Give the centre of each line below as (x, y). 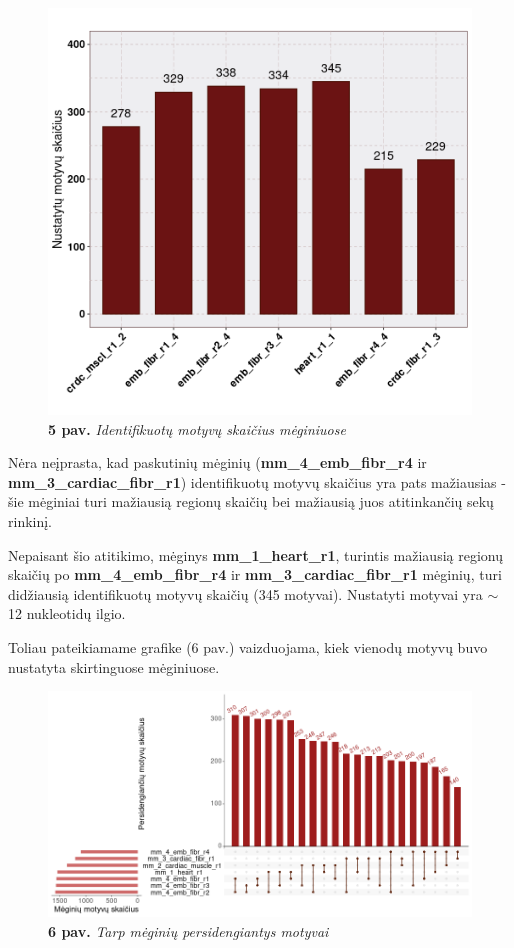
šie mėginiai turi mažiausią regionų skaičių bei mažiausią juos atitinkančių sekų (251, 501)
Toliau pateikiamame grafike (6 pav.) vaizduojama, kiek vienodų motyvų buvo (248, 646)
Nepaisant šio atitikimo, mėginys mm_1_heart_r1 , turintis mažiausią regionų (255, 554)
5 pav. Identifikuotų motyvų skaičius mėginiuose (197, 428)
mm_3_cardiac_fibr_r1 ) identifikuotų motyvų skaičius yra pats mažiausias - (257, 481)
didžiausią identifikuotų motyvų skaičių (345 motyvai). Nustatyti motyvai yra (245, 593)
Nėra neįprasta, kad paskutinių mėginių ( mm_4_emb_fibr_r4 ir (217, 462)
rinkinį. (30, 521)
